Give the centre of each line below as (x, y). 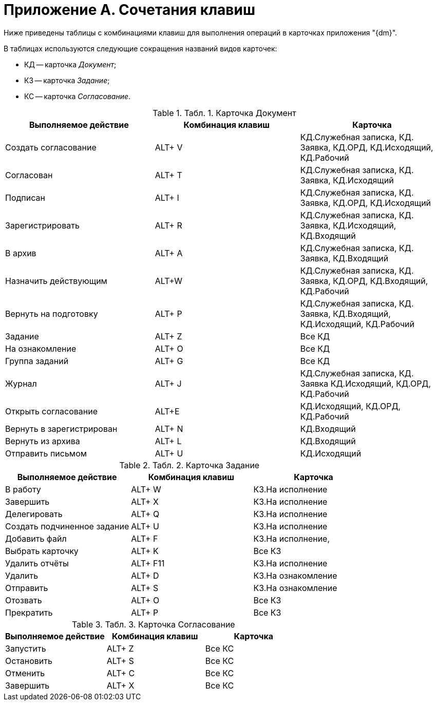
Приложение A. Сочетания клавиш (129, 10)
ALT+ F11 (148, 563)
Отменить (25, 673)
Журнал (21, 383)
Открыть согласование (51, 411)
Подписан (25, 197)
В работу (23, 489)
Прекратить (29, 612)
